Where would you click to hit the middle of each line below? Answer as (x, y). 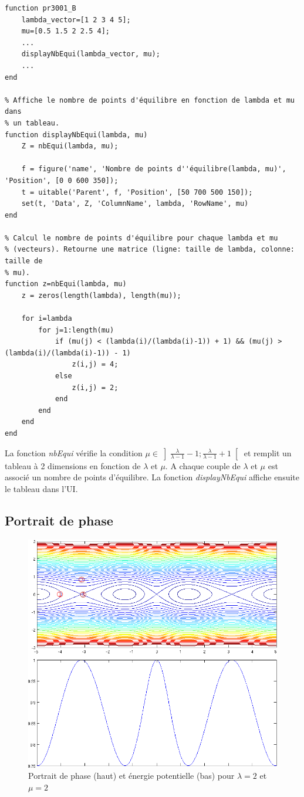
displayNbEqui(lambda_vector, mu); (91, 54)
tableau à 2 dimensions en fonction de (73, 465)
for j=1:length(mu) (76, 330)
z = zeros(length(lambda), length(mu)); (101, 295)
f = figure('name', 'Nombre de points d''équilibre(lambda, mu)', (154, 169)
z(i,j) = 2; (95, 387)
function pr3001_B (40, 8)
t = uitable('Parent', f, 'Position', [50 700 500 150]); (137, 192)
